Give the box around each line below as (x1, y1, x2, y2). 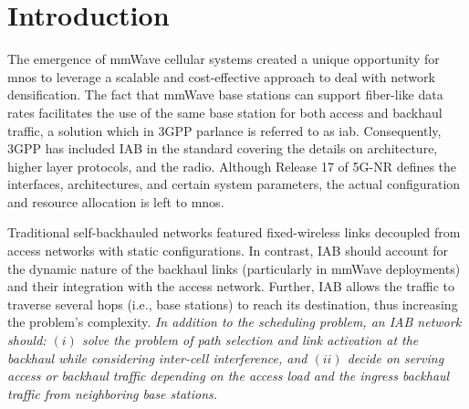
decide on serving (347, 348, 444, 367)
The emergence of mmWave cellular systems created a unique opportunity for (7, 49, 440, 68)
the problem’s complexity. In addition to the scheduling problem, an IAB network (7, 312, 462, 331)
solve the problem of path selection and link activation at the (81, 330, 419, 350)
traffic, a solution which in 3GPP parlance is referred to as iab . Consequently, (7, 121, 442, 140)
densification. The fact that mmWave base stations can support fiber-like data (7, 85, 443, 104)
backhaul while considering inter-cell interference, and (7, 348, 307, 367)
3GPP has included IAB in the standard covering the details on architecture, (7, 139, 438, 158)
